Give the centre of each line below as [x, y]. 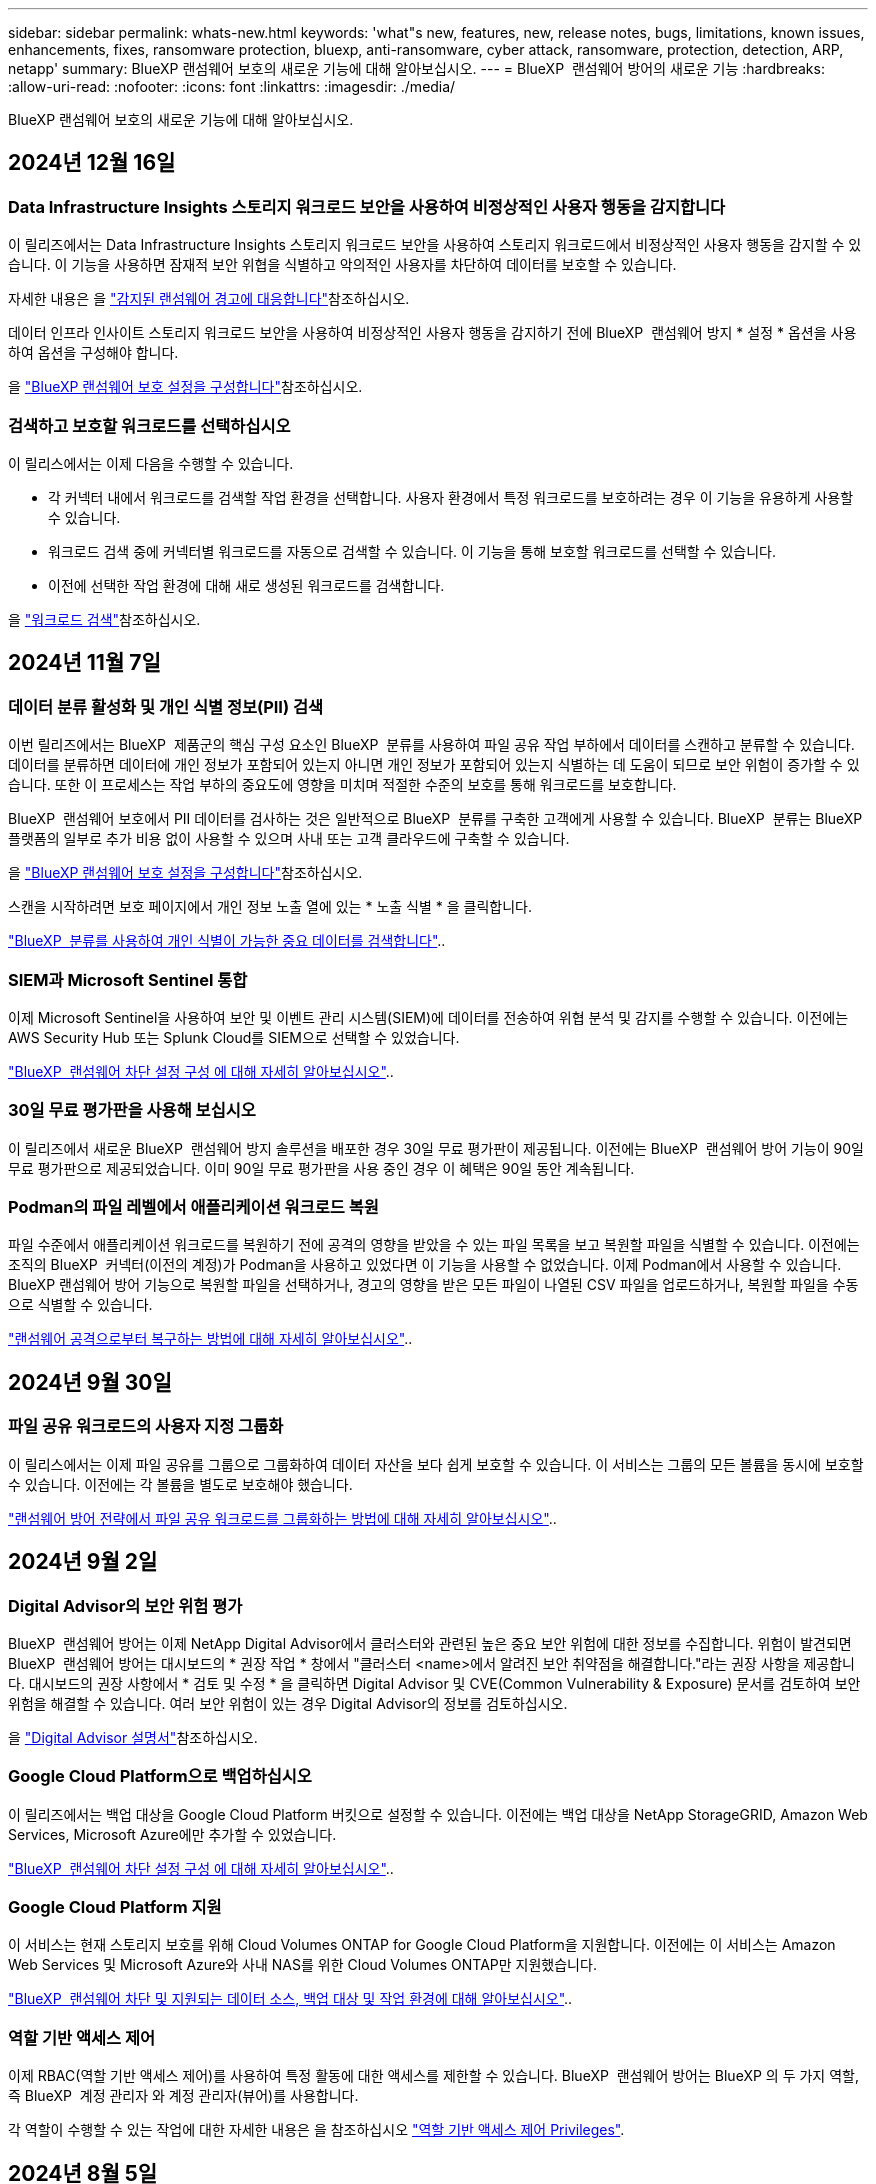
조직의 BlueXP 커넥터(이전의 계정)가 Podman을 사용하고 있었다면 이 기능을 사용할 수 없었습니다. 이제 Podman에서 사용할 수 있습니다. [425, 1265]
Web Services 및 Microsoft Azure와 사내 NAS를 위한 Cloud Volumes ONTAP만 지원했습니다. [302, 1965]
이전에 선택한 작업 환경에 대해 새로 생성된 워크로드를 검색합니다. [246, 585]
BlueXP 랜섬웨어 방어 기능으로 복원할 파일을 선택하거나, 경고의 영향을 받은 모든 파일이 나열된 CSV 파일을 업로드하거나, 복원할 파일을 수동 [433, 1285]
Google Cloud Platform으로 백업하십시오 [160, 1776]
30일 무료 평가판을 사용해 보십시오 [132, 1110]
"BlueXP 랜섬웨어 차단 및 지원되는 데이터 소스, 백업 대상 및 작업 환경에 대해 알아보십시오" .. [290, 1999]
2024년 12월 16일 [92, 163]
